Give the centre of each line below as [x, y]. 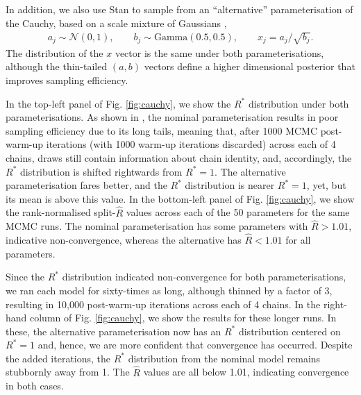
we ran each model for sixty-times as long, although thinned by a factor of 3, [169, 290]
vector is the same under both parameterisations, [219, 52]
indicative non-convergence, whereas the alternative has [124, 240]
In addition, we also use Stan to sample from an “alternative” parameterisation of [179, 9]
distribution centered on [289, 331]
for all [298, 240]
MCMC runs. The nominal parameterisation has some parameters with [157, 226]
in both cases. [35, 386]
